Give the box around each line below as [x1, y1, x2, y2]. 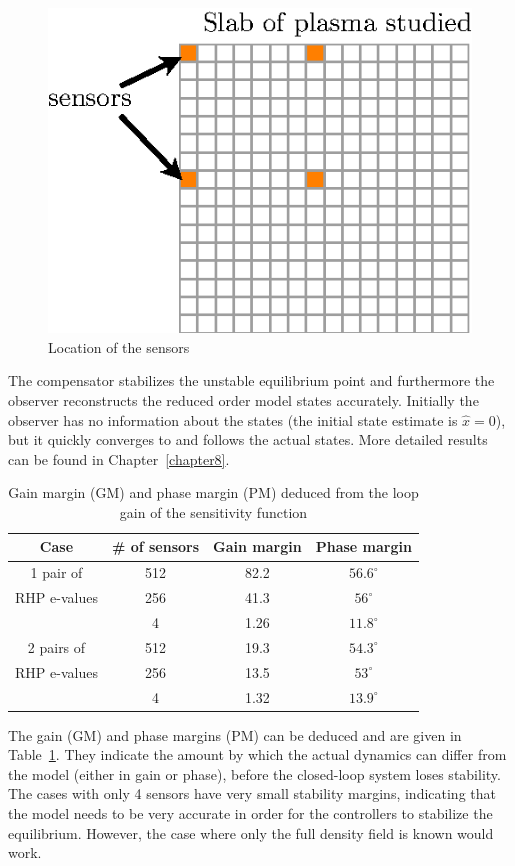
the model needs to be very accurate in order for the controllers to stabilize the [8, 803, 493, 823]
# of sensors [111, 536, 200, 557]
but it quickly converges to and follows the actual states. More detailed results [8, 429, 488, 450]
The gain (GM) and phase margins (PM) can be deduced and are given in [8, 724, 462, 745]
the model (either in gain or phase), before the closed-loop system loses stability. [8, 763, 501, 784]
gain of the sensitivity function [119, 501, 308, 522]
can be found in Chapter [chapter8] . [8, 448, 230, 469]
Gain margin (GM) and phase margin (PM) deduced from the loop [8, 482, 419, 503]
